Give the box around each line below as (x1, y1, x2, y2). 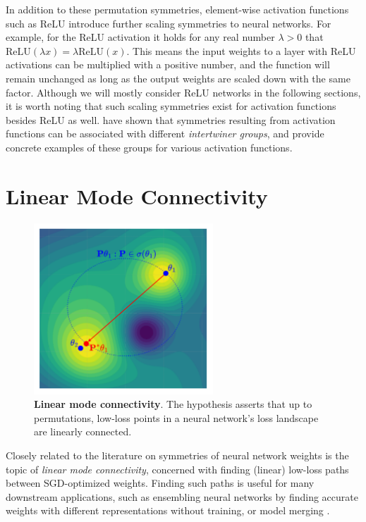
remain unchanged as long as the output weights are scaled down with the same (6, 70, 350, 85)
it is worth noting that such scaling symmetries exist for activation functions (6, 99, 336, 113)
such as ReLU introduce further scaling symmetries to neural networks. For (6, 15, 331, 30)
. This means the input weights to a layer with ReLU (126, 43, 356, 58)
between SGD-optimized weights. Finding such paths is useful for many (6, 476, 315, 490)
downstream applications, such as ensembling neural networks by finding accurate (6, 489, 358, 504)
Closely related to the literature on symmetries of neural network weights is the (6, 447, 349, 462)
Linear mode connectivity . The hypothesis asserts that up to (34, 397, 312, 411)
